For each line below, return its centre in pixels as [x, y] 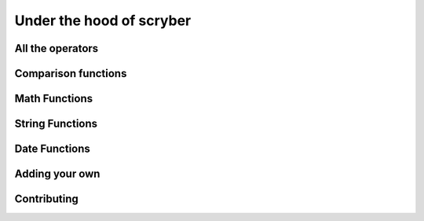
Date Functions [52, 149]
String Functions [56, 124]
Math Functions [54, 99]
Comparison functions [71, 74]
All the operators [57, 48]
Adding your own [57, 174]
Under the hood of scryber [103, 20]
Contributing [46, 199]
